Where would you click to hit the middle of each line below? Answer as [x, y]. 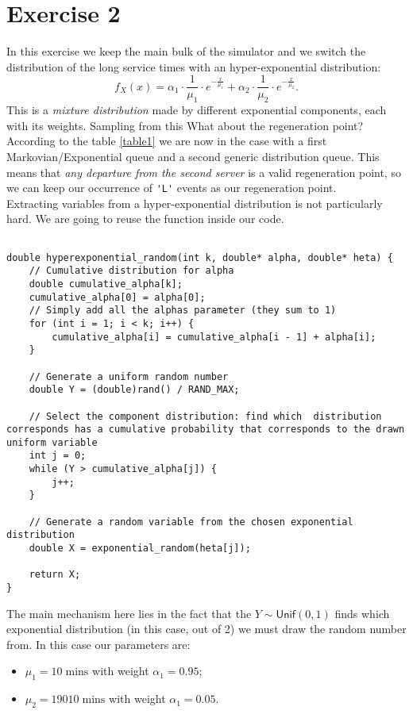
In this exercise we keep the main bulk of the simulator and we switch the [186, 51]
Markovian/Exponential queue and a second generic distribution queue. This [193, 156]
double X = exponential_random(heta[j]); [140, 549]
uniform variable [52, 442]
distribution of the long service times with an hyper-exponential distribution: [194, 66]
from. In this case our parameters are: [98, 644]
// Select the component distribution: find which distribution [205, 416]
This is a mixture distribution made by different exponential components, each [197, 110]
